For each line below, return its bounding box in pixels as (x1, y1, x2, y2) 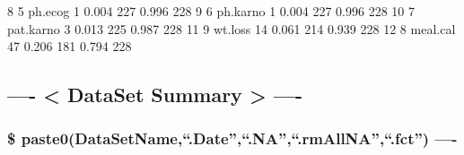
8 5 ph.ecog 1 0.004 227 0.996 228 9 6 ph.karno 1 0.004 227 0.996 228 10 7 (7, 2, 416, 20)
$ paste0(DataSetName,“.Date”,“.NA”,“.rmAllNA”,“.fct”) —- (7, 127, 458, 150)
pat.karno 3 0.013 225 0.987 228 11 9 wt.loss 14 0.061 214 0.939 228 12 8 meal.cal (7, 19, 456, 38)
